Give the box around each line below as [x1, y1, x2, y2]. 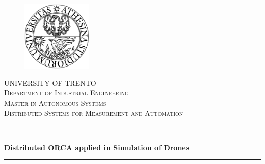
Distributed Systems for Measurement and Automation [4, 107, 183, 118]
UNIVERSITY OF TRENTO [4, 77, 96, 88]
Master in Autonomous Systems [4, 97, 107, 108]
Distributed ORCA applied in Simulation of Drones [4, 142, 190, 152]
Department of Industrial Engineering [4, 87, 129, 98]
